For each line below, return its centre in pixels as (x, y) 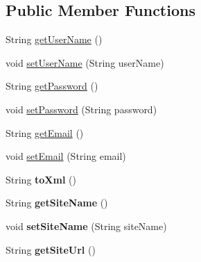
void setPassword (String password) (81, 109)
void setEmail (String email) (66, 156)
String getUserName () (54, 39)
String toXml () (41, 179)
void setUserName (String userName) (85, 62)
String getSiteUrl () (51, 249)
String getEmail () (45, 132)
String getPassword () (52, 86)
